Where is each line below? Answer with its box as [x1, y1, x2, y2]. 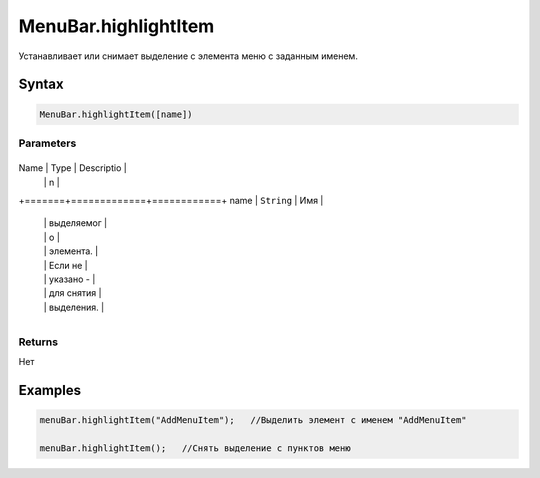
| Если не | [43, 259, 89, 271]
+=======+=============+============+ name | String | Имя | [18, 195, 324, 207]
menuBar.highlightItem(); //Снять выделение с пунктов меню [39, 442, 351, 454]
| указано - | [43, 273, 96, 285]
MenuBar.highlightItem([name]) [39, 108, 194, 120]
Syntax [18, 76, 64, 93]
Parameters [18, 136, 77, 150]
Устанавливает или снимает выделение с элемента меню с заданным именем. [18, 50, 359, 62]
